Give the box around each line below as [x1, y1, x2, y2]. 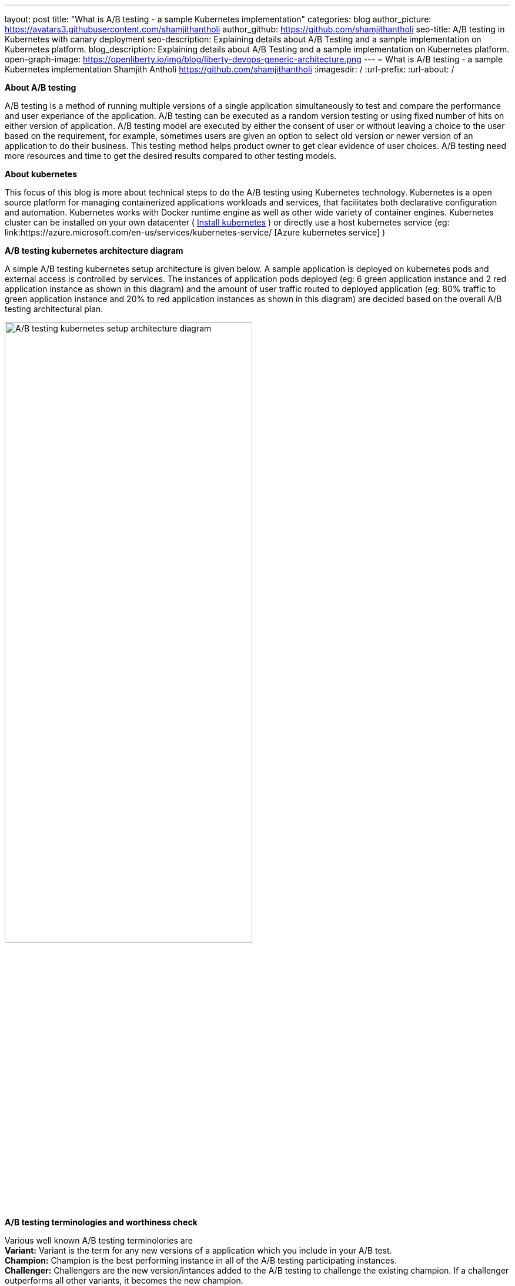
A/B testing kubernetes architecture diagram [5, 246, 183, 256]
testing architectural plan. [5, 304, 103, 314]
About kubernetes [5, 169, 78, 179]
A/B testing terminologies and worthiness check [5, 1217, 198, 1228]
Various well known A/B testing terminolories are [5, 1235, 193, 1246]
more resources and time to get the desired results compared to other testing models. [5, 151, 337, 161]
